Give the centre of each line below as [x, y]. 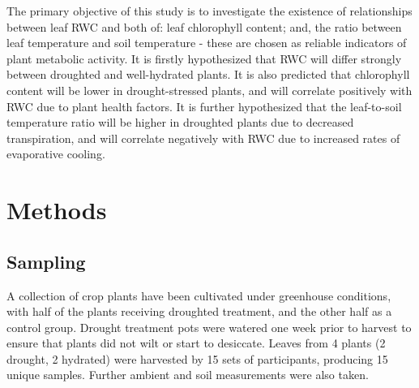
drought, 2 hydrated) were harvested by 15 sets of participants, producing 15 [197, 358]
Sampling [46, 261]
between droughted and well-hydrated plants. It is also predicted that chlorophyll [208, 74]
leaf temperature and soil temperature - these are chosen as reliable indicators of [207, 43]
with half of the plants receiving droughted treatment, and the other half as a [199, 311]
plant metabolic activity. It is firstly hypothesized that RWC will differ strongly [204, 58]
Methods [57, 210]
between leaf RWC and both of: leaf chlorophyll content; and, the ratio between [204, 26]
